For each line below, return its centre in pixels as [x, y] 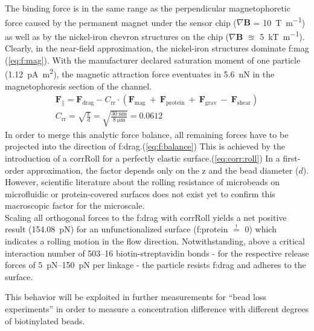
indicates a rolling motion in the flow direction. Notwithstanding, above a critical [155, 241]
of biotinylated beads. [45, 320]
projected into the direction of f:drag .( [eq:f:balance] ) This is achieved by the [145, 146]
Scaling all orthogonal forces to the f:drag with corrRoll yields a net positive [146, 217]
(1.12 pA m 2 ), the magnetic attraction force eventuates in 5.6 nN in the [140, 73]
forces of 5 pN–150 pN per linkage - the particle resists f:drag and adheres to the [155, 265]
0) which [261, 229]
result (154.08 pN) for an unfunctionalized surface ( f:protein [117, 229]
